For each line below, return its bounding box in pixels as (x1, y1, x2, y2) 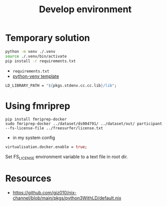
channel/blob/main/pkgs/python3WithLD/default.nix (12, 195, 122, 201)
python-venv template (12, 73, 59, 79)
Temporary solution (5, 32, 90, 44)
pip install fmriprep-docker (5, 117, 67, 122)
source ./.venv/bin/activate (5, 53, 67, 59)
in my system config (12, 135, 55, 141)
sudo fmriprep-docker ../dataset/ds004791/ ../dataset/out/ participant (5, 121, 162, 127)
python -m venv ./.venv (5, 49, 56, 54)
